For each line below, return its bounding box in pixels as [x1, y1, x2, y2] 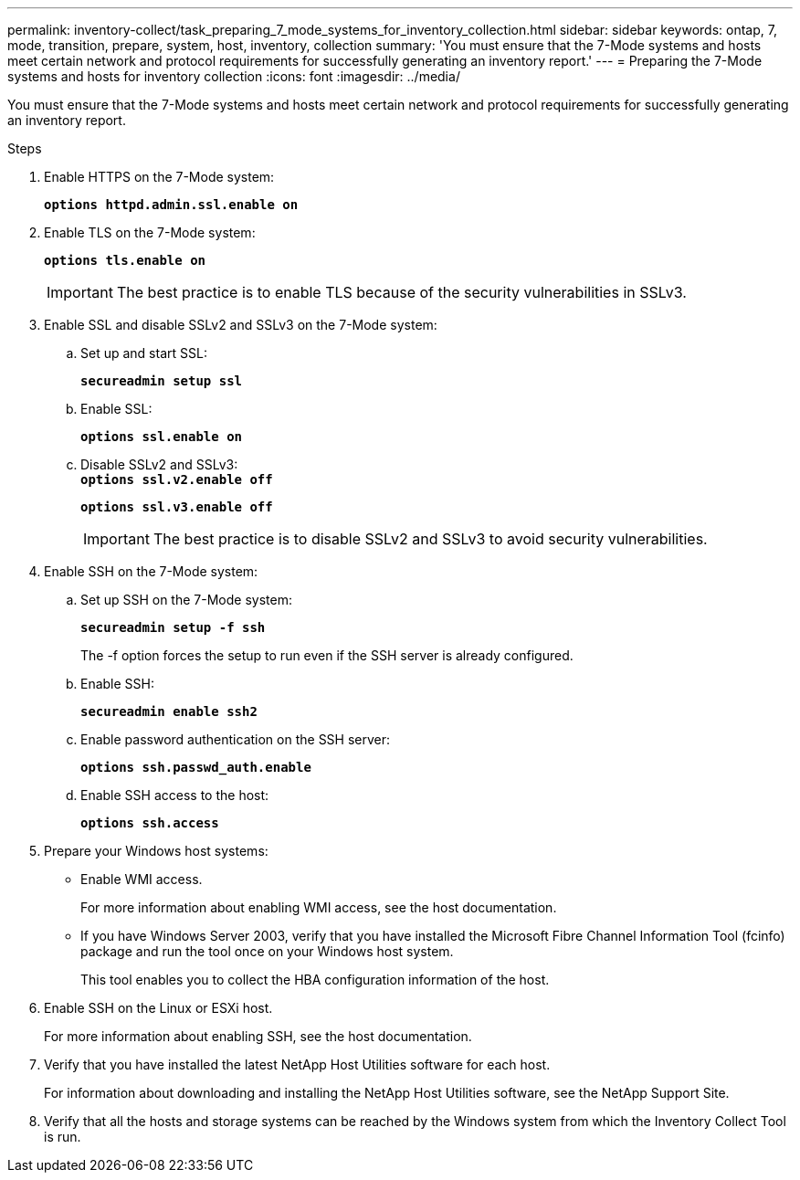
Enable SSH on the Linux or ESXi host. [44, 1000, 273, 1016]
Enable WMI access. [80, 871, 203, 887]
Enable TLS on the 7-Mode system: [44, 225, 256, 240]
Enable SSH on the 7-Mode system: [44, 564, 258, 579]
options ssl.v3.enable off [80, 500, 273, 514]
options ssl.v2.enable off [80, 472, 273, 487]
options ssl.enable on [80, 429, 243, 444]
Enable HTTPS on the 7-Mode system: [44, 169, 275, 184]
